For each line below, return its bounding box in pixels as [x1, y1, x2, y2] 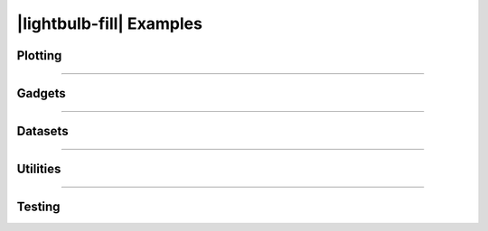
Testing [16, 199, 61, 215]
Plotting [16, 48, 62, 63]
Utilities [16, 162, 61, 177]
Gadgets [16, 86, 67, 101]
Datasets [16, 124, 69, 139]
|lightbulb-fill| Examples [16, 14, 203, 33]
